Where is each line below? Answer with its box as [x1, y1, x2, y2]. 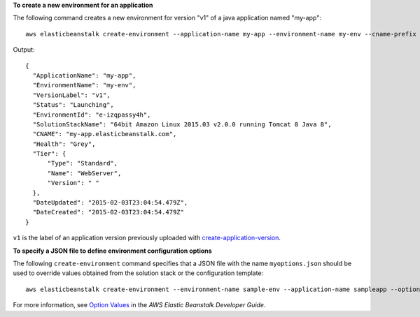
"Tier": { [32, 150, 66, 158]
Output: [13, 45, 35, 54]
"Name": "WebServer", [47, 169, 122, 177]
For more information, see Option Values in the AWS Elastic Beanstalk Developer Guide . [13, 301, 266, 309]
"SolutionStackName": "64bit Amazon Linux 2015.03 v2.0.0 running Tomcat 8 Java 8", [32, 120, 332, 128]
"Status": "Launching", [32, 101, 115, 109]
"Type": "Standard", [47, 159, 118, 168]
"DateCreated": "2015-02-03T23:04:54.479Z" [32, 208, 185, 216]
